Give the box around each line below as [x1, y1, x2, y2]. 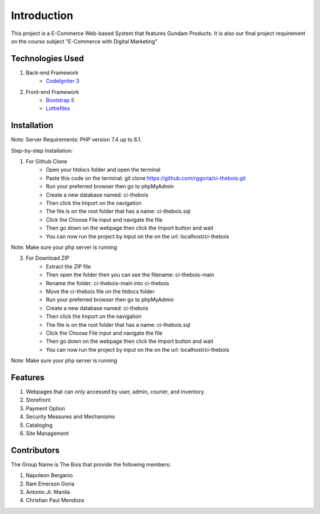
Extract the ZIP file [46, 263, 91, 270]
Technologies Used [11, 53, 84, 64]
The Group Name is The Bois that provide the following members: [11, 461, 171, 468]
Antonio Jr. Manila [25, 488, 71, 496]
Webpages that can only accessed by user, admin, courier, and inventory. [25, 388, 206, 395]
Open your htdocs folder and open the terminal [46, 166, 161, 174]
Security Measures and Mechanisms [25, 413, 116, 420]
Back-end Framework [25, 69, 79, 76]
